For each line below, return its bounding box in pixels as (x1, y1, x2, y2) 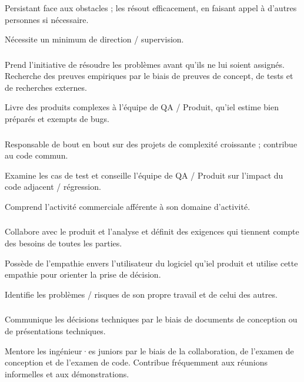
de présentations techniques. (5, 324, 106, 337)
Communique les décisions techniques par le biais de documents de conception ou (5, 313, 298, 325)
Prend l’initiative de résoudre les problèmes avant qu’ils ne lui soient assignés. (5, 58, 285, 70)
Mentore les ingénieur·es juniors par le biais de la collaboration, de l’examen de (5, 344, 294, 357)
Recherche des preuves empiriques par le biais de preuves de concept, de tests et (5, 70, 293, 82)
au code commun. (5, 149, 68, 162)
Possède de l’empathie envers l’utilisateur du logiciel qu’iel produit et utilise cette (5, 256, 298, 269)
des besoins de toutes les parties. (5, 237, 122, 249)
